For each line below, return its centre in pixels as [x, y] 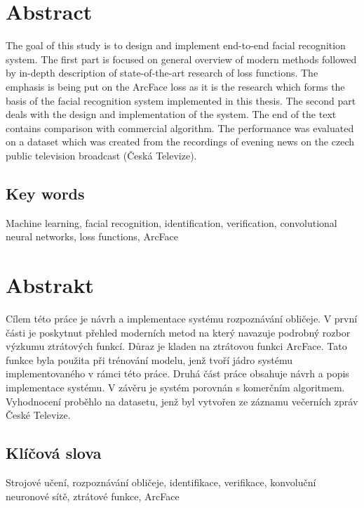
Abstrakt [50, 285]
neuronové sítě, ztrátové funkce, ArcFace [93, 496]
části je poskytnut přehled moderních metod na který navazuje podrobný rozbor [178, 332]
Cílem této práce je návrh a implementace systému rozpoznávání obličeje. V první [182, 318]
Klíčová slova [54, 453]
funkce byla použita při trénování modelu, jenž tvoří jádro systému [149, 359]
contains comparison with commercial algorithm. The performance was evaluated [180, 128]
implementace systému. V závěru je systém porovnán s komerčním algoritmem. [175, 387]
